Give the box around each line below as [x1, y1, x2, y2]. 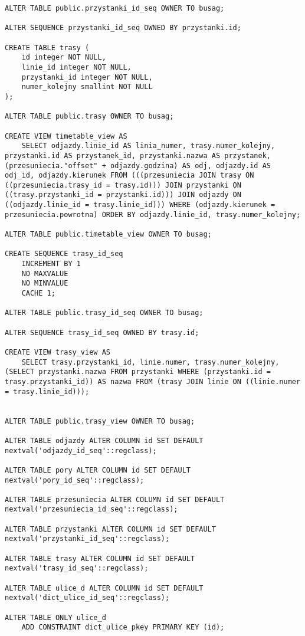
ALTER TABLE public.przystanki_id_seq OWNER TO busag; [5, 4, 225, 12]
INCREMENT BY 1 [21, 260, 81, 268]
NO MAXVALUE [21, 269, 68, 278]
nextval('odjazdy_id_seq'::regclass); [5, 446, 157, 455]
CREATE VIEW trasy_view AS [5, 347, 110, 356]
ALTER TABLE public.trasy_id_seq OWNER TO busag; [5, 309, 204, 317]
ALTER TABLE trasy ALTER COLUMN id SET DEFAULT [5, 554, 195, 563]
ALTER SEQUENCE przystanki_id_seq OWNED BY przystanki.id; [5, 24, 241, 32]
